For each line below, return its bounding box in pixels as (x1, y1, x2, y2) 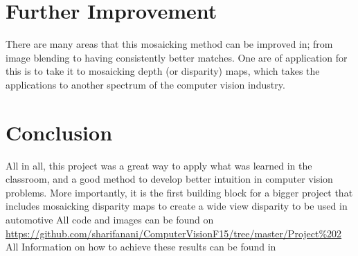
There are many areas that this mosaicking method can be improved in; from (6, 37, 333, 51)
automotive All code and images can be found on (6, 212, 214, 226)
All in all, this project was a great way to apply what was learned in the (6, 158, 312, 172)
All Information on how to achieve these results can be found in (6, 239, 276, 254)
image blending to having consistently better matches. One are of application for (6, 50, 348, 64)
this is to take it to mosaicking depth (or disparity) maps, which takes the (6, 64, 320, 78)
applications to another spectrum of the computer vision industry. (6, 77, 285, 91)
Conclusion (6, 118, 113, 146)
